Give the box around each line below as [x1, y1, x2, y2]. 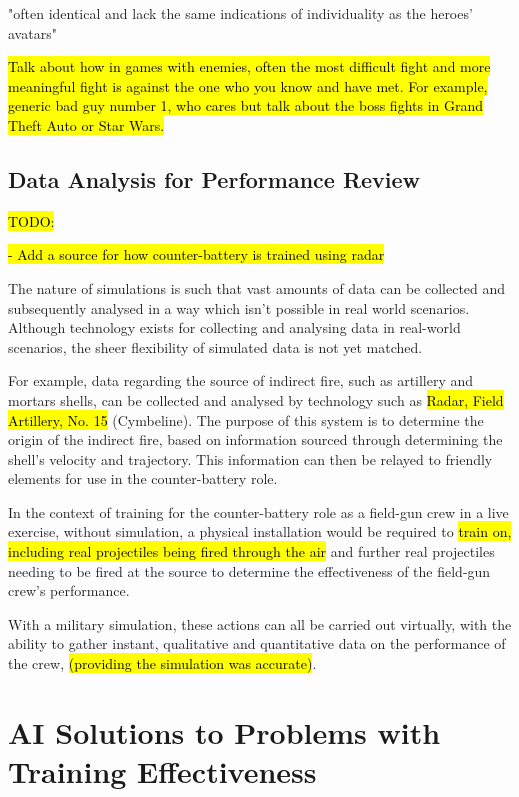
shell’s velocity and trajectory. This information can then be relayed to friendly [8, 448, 493, 469]
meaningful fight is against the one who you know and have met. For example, [8, 75, 488, 96]
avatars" [8, 22, 57, 43]
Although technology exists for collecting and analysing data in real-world [8, 317, 461, 338]
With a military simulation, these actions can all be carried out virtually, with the [8, 613, 512, 634]
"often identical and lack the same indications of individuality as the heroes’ [8, 3, 473, 23]
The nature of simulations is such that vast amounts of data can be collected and [8, 277, 506, 298]
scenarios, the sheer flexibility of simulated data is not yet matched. [8, 336, 423, 357]
